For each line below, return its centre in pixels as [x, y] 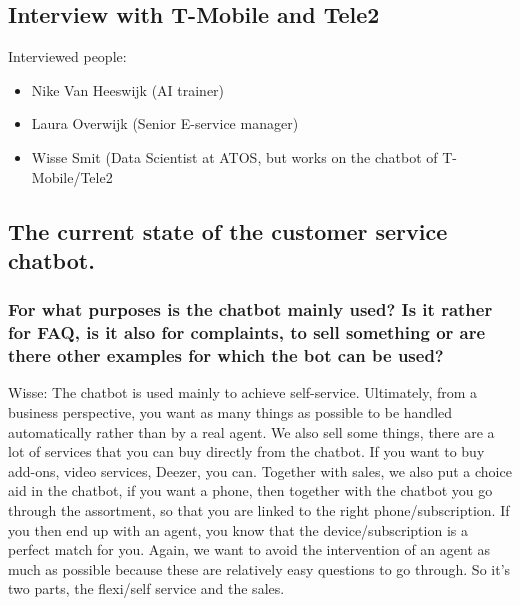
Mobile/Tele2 [72, 176]
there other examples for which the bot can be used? [226, 355]
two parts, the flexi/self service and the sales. [146, 588]
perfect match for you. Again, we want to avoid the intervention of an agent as [249, 549]
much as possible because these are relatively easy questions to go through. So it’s [259, 568]
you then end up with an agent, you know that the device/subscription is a [238, 529]
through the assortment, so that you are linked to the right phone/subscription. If [259, 509]
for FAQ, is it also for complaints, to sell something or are [247, 332]
